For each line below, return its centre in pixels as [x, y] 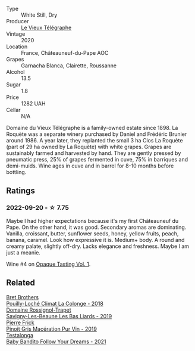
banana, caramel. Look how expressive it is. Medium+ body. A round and [95, 240]
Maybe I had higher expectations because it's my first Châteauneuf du [92, 220]
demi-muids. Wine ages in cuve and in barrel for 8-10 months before [90, 166]
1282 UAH [33, 103]
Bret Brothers [23, 297]
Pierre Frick [20, 322]
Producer [18, 21]
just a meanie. [23, 252]
